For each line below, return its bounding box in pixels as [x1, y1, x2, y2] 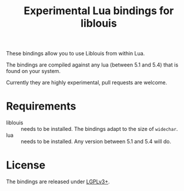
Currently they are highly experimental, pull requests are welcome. [6, 79, 168, 86]
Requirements [6, 100, 76, 113]
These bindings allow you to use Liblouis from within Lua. [6, 50, 145, 57]
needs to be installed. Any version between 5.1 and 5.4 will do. [21, 138, 172, 145]
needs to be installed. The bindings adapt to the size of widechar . [21, 126, 178, 133]
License [6, 159, 46, 172]
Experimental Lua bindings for [24, 4, 174, 18]
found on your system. [6, 68, 61, 75]
